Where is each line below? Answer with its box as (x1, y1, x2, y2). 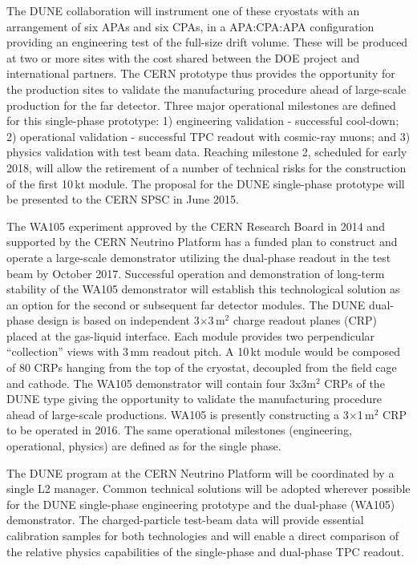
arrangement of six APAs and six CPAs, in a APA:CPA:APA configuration (6, 18, 374, 34)
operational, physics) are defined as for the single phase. (6, 438, 281, 454)
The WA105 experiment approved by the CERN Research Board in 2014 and (6, 217, 385, 234)
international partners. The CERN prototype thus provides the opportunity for (6, 65, 395, 82)
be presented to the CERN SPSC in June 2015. (6, 191, 239, 208)
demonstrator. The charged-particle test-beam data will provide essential (6, 511, 364, 528)
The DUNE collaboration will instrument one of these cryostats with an (6, 2, 360, 18)
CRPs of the (324, 374, 385, 391)
